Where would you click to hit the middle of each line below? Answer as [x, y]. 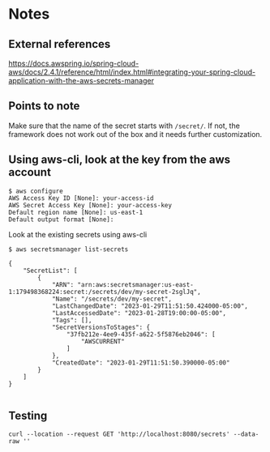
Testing [28, 416]
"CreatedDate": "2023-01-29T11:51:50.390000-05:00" [141, 362]
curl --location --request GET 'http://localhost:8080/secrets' [119, 434]
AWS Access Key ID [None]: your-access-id [81, 198]
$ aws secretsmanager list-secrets [69, 249]
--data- [246, 434]
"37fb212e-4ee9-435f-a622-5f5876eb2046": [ [141, 334]
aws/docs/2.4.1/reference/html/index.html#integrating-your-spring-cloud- [132, 72]
